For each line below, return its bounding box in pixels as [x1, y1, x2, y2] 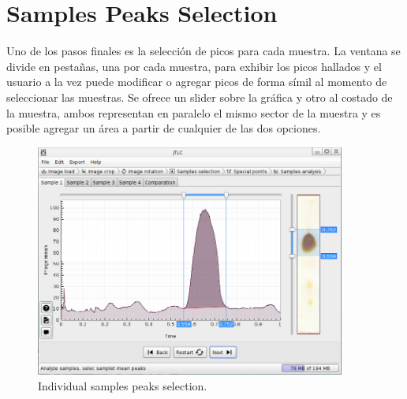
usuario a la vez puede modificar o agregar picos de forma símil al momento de [6, 73, 387, 90]
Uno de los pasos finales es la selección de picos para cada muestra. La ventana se [6, 43, 401, 59]
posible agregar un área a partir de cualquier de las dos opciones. [6, 120, 321, 136]
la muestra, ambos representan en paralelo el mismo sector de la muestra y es [6, 104, 381, 121]
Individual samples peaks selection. [38, 377, 207, 393]
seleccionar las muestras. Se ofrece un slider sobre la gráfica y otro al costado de [6, 88, 393, 105]
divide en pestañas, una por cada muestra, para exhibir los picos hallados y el [6, 58, 382, 74]
